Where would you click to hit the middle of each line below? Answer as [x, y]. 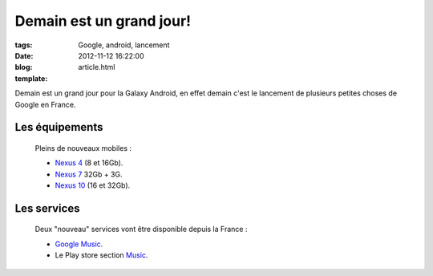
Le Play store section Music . [101, 255]
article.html [97, 67]
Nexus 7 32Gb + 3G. [89, 174]
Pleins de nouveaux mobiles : [83, 148]
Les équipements [59, 127]
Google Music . [79, 244]
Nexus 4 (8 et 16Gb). [89, 163]
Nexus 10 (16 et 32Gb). [93, 185]
